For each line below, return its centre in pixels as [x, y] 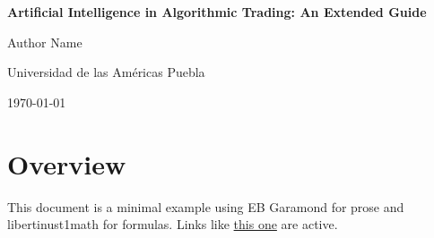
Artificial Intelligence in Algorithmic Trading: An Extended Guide [217, 12]
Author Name [45, 42]
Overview [67, 163]
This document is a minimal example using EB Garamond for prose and [206, 206]
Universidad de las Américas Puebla [106, 72]
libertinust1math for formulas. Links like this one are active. [173, 224]
